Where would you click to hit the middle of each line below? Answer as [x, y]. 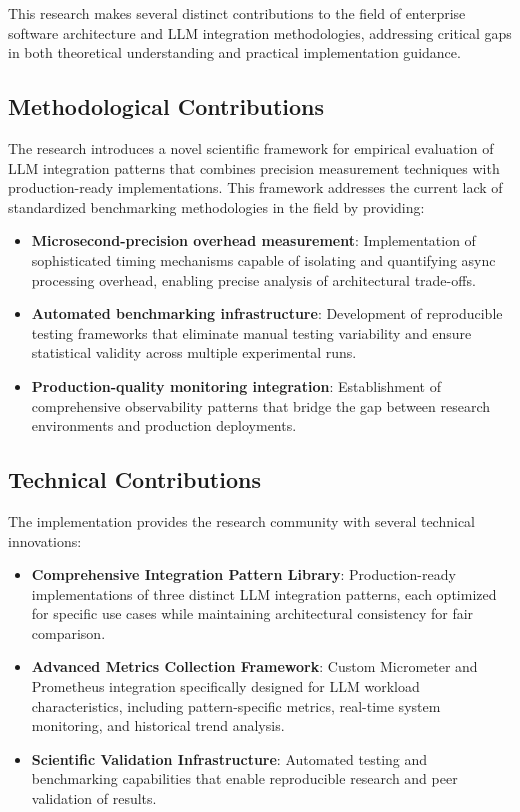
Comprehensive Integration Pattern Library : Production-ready [243, 574]
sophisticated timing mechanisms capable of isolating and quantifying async [263, 259]
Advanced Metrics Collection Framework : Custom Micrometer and [254, 666]
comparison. [68, 632]
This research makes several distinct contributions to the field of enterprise [237, 13]
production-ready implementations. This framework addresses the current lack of [255, 187]
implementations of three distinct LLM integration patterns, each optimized [264, 593]
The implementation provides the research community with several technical [242, 520]
